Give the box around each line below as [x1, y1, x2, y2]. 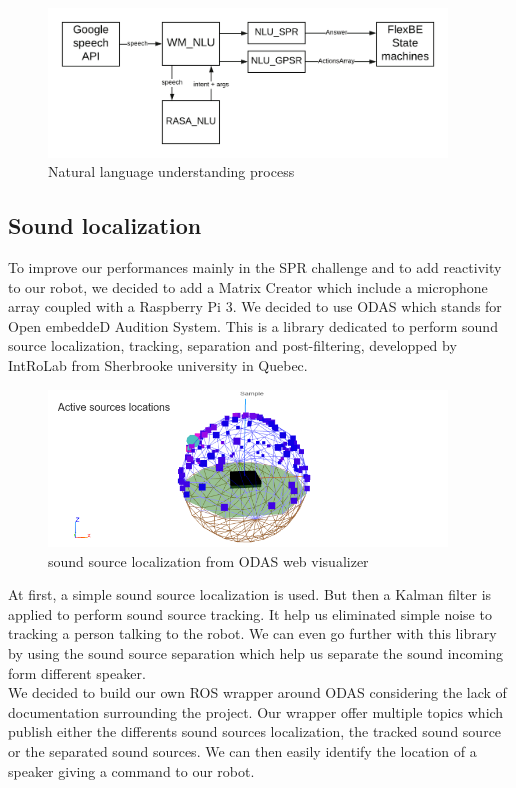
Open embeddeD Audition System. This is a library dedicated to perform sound [8, 315, 498, 336]
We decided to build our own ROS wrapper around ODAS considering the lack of [8, 682, 507, 703]
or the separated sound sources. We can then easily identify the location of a [8, 741, 477, 762]
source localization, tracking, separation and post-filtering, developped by [8, 335, 457, 356]
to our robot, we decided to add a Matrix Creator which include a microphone [8, 276, 488, 297]
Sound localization [8, 210, 202, 241]
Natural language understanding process [48, 161, 295, 182]
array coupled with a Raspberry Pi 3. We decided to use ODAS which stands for [8, 296, 502, 317]
